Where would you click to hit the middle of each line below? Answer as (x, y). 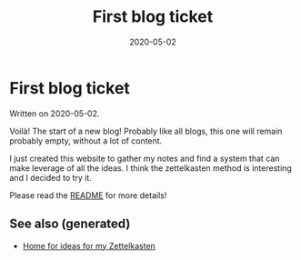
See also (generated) (70, 224)
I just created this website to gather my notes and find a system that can (145, 158)
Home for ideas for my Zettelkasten (89, 245)
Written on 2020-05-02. (55, 113)
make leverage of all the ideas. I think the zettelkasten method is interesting (151, 168)
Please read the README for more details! (88, 195)
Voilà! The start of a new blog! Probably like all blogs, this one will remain (146, 131)
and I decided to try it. (51, 177)
